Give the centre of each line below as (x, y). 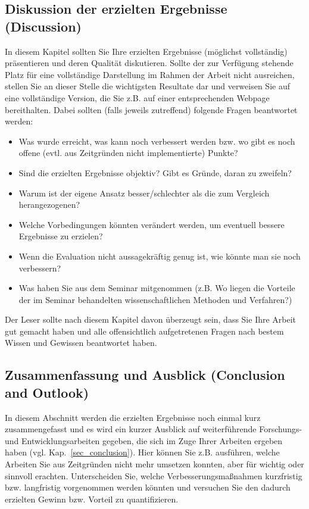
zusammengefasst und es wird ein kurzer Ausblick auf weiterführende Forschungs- (154, 429)
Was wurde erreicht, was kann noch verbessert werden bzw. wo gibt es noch (157, 141)
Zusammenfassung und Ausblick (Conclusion (145, 375)
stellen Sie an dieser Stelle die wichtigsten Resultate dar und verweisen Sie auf (147, 86)
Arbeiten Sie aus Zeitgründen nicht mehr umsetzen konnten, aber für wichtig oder (154, 464)
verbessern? (40, 268)
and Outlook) (47, 392)
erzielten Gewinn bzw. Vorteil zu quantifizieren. (92, 499)
